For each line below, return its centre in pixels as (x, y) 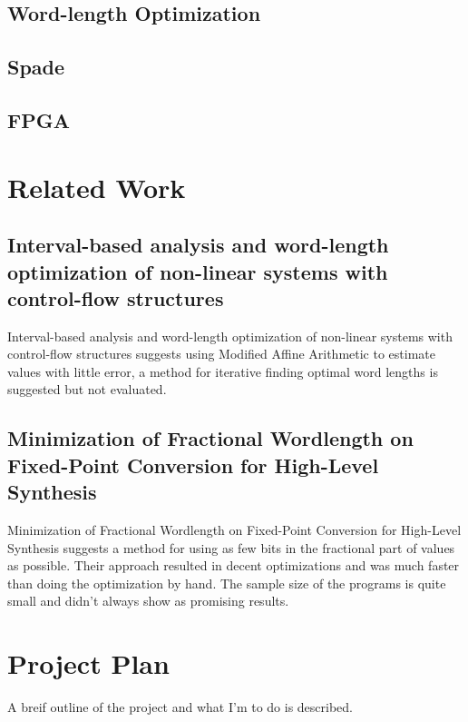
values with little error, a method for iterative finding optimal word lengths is (223, 371)
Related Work (97, 187)
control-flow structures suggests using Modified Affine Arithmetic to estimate (221, 354)
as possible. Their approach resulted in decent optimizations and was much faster (234, 565)
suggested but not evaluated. (87, 389)
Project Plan (88, 663)
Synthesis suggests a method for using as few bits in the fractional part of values (231, 547)
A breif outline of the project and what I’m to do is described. (180, 707)
